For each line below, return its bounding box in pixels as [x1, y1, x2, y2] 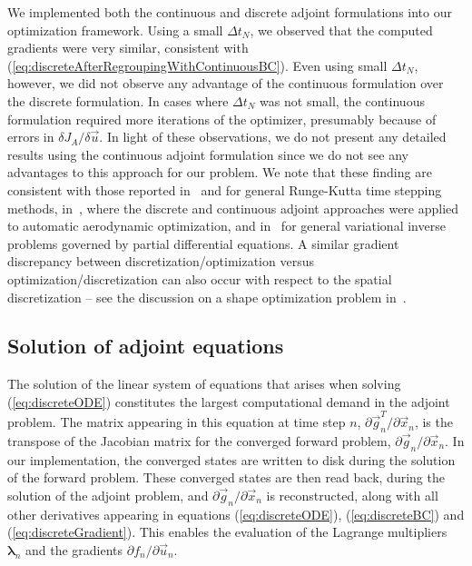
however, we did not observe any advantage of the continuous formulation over [7, 74, 444, 93]
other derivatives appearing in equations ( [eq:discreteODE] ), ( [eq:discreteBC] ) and [7, 504, 465, 523]
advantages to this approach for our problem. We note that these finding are [7, 163, 432, 182]
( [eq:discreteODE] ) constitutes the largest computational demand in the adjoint [7, 392, 450, 411]
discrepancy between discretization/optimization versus [7, 252, 314, 271]
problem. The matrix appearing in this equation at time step [7, 412, 346, 432]
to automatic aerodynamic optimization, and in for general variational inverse [7, 216, 446, 235]
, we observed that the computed [250, 20, 433, 39]
